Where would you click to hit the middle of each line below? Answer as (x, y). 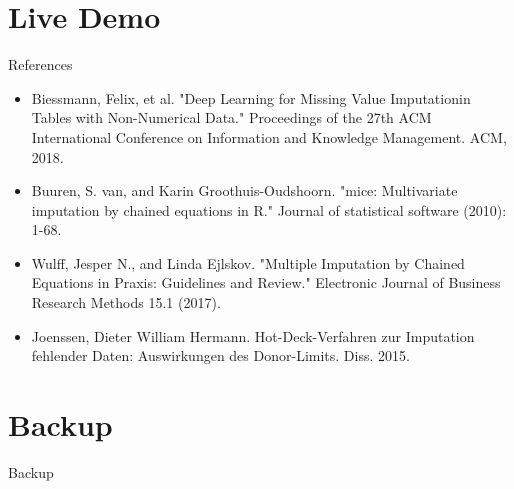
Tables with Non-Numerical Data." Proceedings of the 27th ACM (231, 117)
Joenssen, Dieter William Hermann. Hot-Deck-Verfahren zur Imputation (253, 335)
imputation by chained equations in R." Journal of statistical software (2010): (269, 209)
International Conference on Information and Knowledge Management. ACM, (269, 136)
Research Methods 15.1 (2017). (126, 302)
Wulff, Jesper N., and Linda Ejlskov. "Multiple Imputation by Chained (248, 262)
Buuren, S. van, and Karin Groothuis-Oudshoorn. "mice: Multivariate (244, 190)
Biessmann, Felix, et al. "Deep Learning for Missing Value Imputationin (251, 97)
